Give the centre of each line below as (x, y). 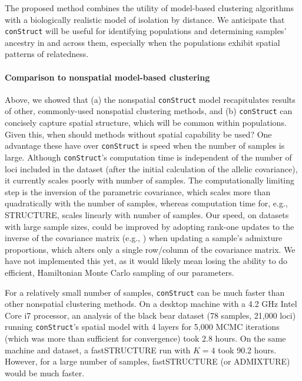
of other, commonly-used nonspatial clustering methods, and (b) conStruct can (149, 111)
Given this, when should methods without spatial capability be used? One (138, 134)
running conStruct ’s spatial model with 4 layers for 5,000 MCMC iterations (142, 327)
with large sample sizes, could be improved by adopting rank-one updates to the (150, 226)
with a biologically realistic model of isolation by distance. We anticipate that (145, 19)
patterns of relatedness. (47, 54)
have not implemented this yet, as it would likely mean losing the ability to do (146, 261)
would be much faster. (45, 372)
